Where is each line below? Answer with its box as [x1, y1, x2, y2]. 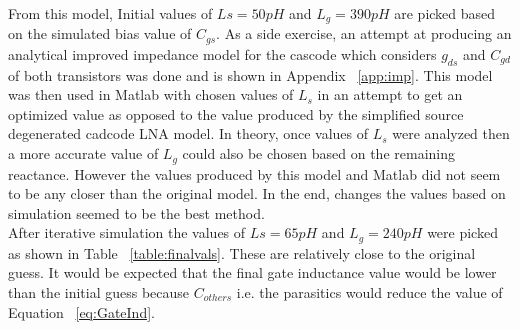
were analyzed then [392, 123, 510, 144]
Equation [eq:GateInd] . [8, 301, 155, 322]
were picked [427, 222, 498, 243]
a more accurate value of [8, 143, 159, 164]
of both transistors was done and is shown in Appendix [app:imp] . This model [8, 64, 493, 85]
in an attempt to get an [317, 84, 463, 105]
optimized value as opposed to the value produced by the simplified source [8, 103, 464, 124]
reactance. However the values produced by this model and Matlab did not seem [8, 163, 501, 184]
